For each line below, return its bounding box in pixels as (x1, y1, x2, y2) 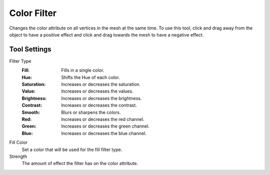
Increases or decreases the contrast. (61, 102, 137, 108)
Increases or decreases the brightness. (61, 95, 142, 101)
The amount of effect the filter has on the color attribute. (21, 160, 138, 166)
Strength (9, 153, 27, 159)
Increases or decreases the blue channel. (61, 130, 147, 136)
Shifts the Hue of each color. (61, 74, 120, 80)
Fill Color (9, 139, 28, 145)
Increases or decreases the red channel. (61, 116, 144, 122)
